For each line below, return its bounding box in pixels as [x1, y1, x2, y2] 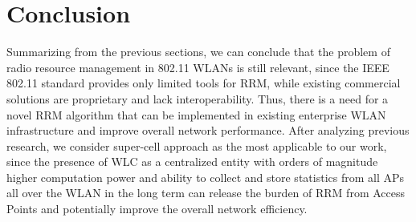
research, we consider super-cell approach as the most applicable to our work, [6, 137, 387, 154]
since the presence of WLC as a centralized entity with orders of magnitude [6, 153, 378, 170]
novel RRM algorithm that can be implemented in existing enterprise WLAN [6, 106, 386, 123]
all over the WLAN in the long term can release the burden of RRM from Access [6, 184, 406, 201]
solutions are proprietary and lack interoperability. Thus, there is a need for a [6, 90, 389, 107]
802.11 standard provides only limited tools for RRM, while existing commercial [6, 75, 401, 91]
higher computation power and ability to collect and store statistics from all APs [6, 168, 405, 185]
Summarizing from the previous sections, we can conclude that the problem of [6, 43, 390, 60]
